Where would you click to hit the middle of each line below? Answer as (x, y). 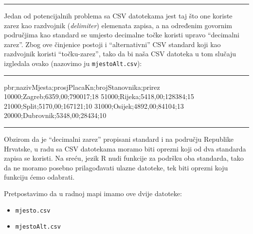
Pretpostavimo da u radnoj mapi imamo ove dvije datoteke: (93, 193)
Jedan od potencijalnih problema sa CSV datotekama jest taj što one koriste (118, 16)
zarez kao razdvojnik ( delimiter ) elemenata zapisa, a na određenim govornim (118, 25)
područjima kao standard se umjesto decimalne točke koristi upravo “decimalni (122, 35)
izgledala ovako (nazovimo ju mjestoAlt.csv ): (73, 63)
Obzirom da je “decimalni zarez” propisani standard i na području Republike (119, 139)
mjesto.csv (33, 210)
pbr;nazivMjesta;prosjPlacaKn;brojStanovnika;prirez (82, 87)
